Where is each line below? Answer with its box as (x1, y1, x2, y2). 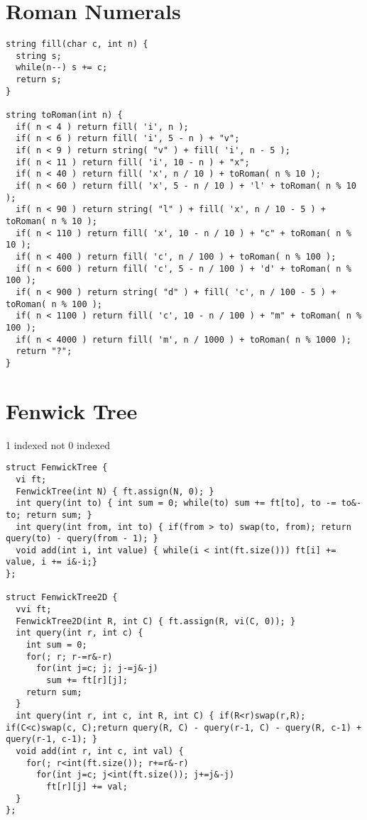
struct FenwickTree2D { (6, 592, 118, 603)
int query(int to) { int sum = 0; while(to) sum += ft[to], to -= (16, 498, 336, 509)
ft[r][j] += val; (46, 781, 128, 792)
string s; (16, 50, 62, 61)
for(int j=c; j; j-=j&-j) (35, 663, 158, 674)
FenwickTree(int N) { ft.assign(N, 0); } (16, 486, 214, 497)
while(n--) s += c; (16, 62, 108, 73)
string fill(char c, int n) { (6, 39, 148, 50)
